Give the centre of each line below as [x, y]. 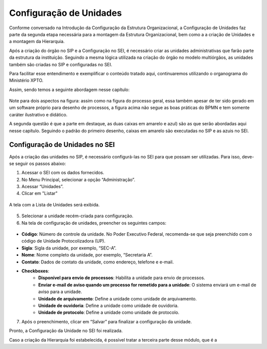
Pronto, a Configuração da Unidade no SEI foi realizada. [66, 331]
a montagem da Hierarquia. [37, 42]
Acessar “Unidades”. [43, 187]
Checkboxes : [35, 271]
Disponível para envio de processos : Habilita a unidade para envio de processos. [122, 278]
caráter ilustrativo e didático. [38, 114]
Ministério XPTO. [26, 80]
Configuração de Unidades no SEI [62, 145]
